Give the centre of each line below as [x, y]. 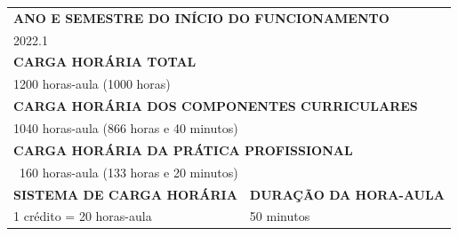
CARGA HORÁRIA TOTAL [105, 62]
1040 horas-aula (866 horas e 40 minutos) [126, 127]
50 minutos [280, 216]
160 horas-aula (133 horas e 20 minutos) [129, 172]
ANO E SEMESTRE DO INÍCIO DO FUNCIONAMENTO [201, 17]
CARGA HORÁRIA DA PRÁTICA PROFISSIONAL [183, 149]
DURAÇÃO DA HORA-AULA [347, 194]
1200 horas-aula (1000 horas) [92, 84]
